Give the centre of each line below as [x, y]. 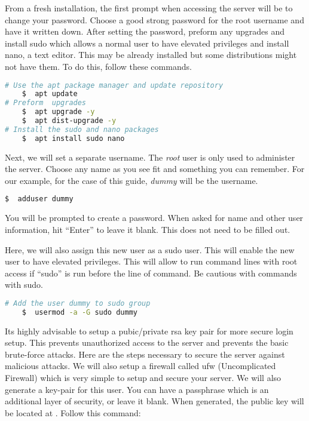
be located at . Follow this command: [73, 412]
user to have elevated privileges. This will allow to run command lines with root [151, 261]
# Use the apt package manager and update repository [114, 85]
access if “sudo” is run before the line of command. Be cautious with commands [151, 273]
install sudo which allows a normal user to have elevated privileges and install [147, 43]
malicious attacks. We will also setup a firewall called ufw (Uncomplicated [140, 366]
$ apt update [50, 94]
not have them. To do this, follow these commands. [98, 66]
